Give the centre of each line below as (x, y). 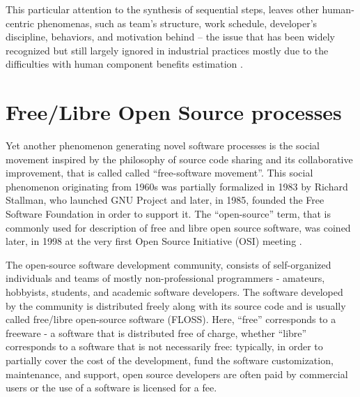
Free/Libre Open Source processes (174, 112)
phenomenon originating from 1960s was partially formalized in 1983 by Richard (177, 186)
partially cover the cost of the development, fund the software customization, (170, 360)
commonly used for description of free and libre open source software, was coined (178, 227)
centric (20, 23)
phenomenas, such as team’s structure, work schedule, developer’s (177, 23)
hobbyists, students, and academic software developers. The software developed (174, 292)
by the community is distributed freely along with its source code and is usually (176, 305)
